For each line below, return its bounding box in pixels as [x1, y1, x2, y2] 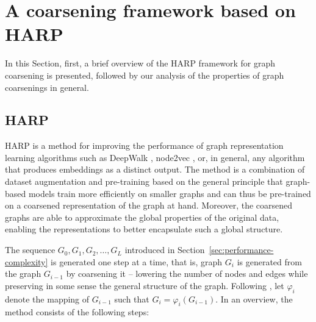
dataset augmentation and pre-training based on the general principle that [5, 175, 283, 188]
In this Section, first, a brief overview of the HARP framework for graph [5, 57, 276, 70]
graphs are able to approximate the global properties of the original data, [5, 210, 279, 223]
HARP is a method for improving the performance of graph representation [5, 139, 284, 152]
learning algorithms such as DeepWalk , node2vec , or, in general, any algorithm [5, 151, 305, 163]
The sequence [5, 243, 56, 256]
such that [114, 292, 149, 305]
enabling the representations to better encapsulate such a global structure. [5, 223, 283, 235]
